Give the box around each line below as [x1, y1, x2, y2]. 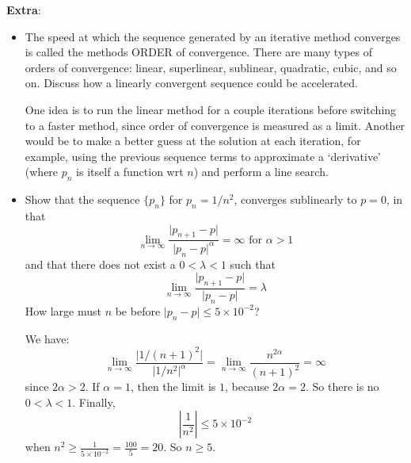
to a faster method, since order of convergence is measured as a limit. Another [25, 117, 405, 133]
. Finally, [72, 393, 116, 410]
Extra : [6, 2, 41, 17]
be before [115, 302, 161, 319]
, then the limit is [130, 378, 216, 395]
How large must [25, 302, 101, 319]
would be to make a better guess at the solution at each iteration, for [25, 132, 361, 149]
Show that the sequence [25, 191, 140, 208]
